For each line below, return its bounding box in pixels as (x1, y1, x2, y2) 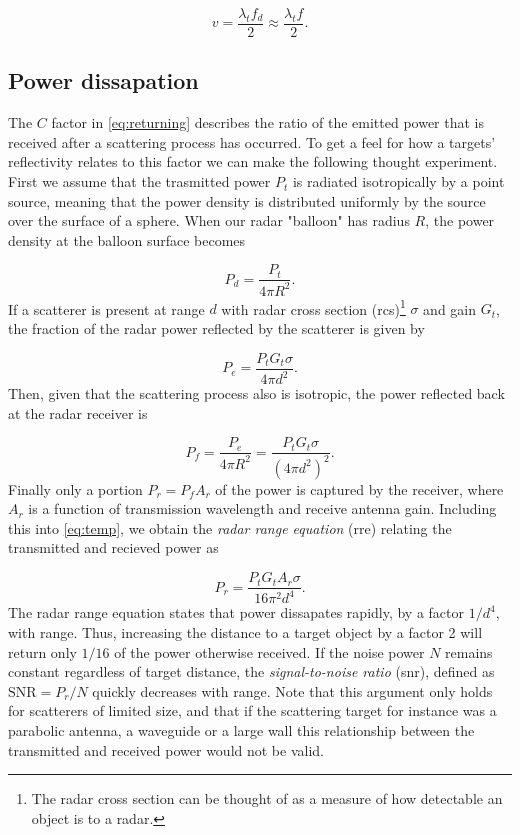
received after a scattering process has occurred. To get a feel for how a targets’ (8, 131, 496, 152)
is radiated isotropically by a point (292, 171, 505, 192)
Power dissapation (8, 65, 199, 96)
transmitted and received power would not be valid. (8, 739, 324, 760)
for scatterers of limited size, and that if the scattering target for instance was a (8, 700, 497, 721)
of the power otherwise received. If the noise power (114, 641, 425, 662)
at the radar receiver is (8, 402, 148, 423)
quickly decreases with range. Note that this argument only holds (92, 680, 493, 701)
